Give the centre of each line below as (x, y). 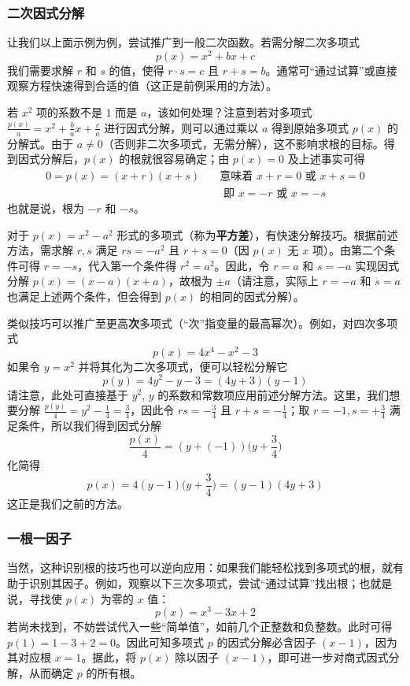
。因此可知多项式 (160, 642)
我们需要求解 (40, 70)
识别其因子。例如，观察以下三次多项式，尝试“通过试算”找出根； (194, 583)
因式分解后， (51, 159)
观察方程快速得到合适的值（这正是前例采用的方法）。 (142, 85)
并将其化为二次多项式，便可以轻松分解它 (183, 366)
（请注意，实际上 (274, 281)
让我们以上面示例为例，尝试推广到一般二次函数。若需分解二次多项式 (183, 42)
